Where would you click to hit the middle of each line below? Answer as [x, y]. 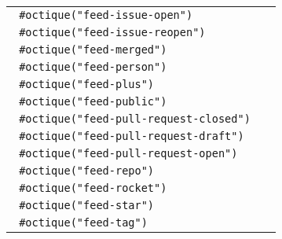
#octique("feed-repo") [87, 171]
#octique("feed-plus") [87, 84]
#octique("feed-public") [93, 101]
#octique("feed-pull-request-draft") [132, 136]
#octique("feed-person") [93, 67]
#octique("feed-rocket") [93, 188]
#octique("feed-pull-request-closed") [135, 119]
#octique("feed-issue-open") [106, 15]
